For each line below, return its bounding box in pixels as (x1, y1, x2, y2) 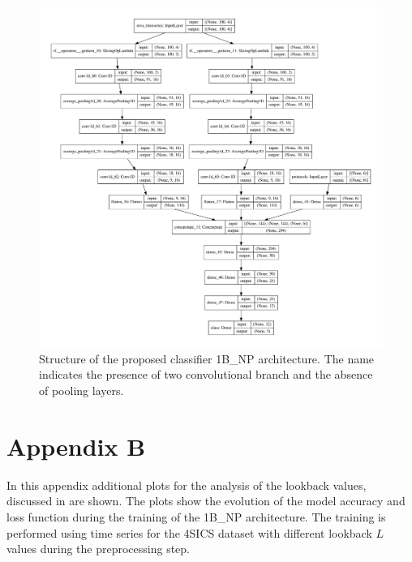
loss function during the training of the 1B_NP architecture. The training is (6, 508, 386, 525)
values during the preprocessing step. (6, 540, 190, 557)
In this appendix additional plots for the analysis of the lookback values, (6, 476, 367, 493)
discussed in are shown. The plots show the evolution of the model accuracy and (6, 492, 406, 509)
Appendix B (6, 429, 146, 462)
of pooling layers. (39, 382, 124, 399)
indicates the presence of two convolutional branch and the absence (39, 366, 373, 383)
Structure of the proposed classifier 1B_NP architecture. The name (39, 350, 375, 367)
